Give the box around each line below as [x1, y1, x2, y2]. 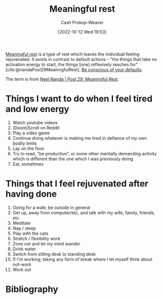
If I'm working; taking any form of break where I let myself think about [12, 256, 153, 262]
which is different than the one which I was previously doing [12, 156, 133, 162]
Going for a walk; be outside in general [12, 205, 90, 210]
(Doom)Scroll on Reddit [12, 125, 60, 131]
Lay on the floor [12, 145, 45, 151]
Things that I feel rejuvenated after [5, 178, 149, 189]
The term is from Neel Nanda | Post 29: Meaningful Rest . [5, 76, 119, 82]
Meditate [12, 220, 31, 226]
